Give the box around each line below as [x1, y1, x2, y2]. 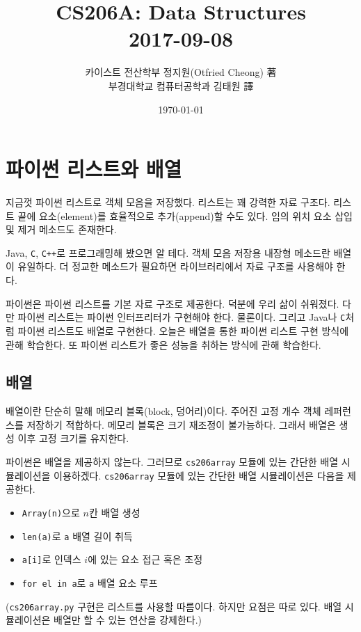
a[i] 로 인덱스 [22, 552, 81, 567]
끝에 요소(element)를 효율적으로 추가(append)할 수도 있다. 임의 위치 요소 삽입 [17, 208, 353, 223]
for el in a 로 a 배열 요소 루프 [22, 575, 158, 590]
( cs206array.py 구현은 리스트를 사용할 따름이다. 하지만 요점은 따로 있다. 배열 [6, 599, 342, 613]
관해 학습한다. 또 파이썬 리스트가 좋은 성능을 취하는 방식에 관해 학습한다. [6, 337, 321, 351]
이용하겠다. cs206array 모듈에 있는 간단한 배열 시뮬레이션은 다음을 [54, 468, 344, 482]
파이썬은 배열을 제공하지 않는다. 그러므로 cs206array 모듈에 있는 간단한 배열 [6, 455, 339, 469]
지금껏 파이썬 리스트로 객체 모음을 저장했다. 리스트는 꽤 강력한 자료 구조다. [6, 195, 330, 210]
